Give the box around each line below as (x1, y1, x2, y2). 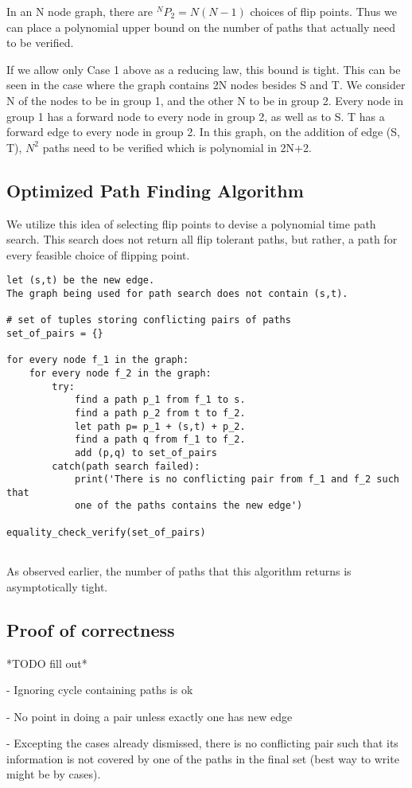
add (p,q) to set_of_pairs (74, 447, 217, 458)
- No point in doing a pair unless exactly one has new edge (6, 708, 293, 724)
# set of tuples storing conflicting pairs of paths (6, 314, 291, 326)
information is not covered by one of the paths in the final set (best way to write (6, 750, 399, 767)
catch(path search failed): (52, 460, 200, 472)
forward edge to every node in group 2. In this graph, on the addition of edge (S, (6, 123, 400, 140)
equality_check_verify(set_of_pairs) (6, 526, 206, 538)
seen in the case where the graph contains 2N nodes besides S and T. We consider (6, 76, 406, 93)
